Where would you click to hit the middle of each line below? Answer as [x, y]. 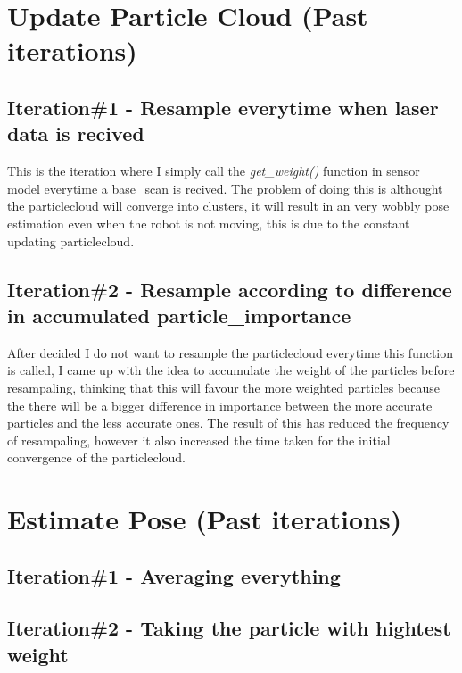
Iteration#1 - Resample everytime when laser [223, 107]
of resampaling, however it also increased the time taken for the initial [199, 440]
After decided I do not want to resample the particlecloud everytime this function [231, 352]
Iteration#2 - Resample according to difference [230, 289]
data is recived [76, 133]
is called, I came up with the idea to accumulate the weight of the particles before [231, 370]
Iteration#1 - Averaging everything [174, 575]
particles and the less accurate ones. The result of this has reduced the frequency [228, 423]
